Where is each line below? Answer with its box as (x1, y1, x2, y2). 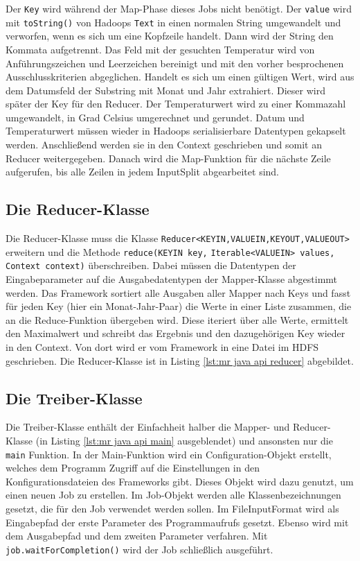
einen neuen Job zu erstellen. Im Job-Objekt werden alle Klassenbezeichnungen (6, 487, 341, 502)
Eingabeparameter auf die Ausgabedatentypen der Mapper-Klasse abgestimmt (6, 272, 338, 286)
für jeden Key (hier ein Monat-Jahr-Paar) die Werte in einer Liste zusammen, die (6, 299, 352, 313)
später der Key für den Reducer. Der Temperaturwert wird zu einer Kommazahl (6, 96, 346, 111)
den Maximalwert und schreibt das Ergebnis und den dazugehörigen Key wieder (6, 326, 345, 340)
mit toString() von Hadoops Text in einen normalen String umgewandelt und (6, 15, 341, 29)
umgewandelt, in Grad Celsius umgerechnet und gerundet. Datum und (6, 110, 305, 124)
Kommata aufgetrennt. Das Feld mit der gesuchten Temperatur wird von (6, 42, 315, 56)
